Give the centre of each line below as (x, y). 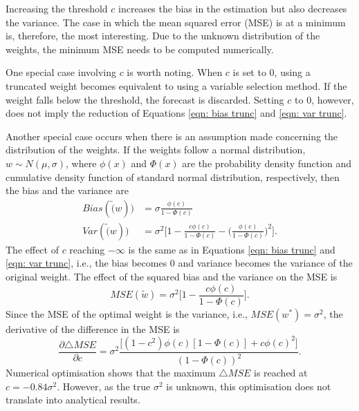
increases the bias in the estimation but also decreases (233, 8)
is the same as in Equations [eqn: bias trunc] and (232, 249)
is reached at (281, 373)
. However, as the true (104, 386)
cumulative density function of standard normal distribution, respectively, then (173, 176)
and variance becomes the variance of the (265, 263)
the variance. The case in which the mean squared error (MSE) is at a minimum (176, 22)
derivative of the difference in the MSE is (93, 328)
